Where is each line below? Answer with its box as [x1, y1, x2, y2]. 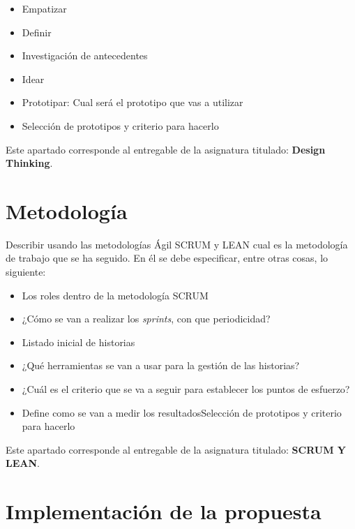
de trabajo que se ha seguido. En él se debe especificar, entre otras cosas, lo [6, 251, 328, 265]
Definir [22, 24, 52, 39]
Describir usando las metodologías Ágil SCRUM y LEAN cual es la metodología [6, 237, 348, 251]
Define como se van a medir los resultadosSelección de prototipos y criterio [22, 405, 342, 419]
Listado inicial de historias [22, 334, 135, 349]
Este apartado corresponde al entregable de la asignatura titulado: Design [6, 142, 326, 156]
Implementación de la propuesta [6, 497, 322, 526]
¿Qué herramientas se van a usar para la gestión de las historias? [22, 358, 300, 373]
